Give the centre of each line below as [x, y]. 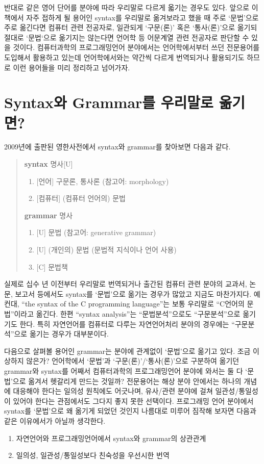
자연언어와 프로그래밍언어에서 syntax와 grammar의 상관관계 [111, 438]
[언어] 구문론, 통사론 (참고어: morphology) [103, 181]
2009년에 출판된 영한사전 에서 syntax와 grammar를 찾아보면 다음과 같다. [117, 147]
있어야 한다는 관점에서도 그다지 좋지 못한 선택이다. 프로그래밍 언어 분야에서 [133, 401]
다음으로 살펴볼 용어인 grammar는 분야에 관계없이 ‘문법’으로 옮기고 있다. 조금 [127, 351]
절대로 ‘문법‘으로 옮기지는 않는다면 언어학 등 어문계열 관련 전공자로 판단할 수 [127, 37]
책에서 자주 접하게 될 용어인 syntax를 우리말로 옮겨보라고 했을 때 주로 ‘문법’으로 [131, 17]
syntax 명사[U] [49, 164]
